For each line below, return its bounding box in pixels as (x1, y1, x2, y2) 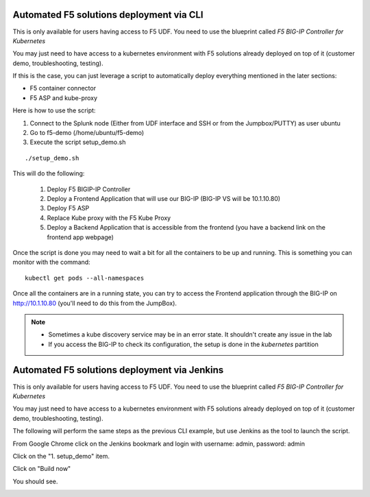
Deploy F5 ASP (47, 204, 90, 213)
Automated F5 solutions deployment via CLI (12, 9, 203, 21)
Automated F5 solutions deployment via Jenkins (12, 364, 224, 376)
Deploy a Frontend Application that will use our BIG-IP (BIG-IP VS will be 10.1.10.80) (47, 194, 281, 202)
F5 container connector (29, 84, 96, 93)
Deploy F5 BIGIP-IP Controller (47, 185, 131, 193)
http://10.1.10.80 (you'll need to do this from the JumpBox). (12, 299, 177, 307)
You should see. (12, 477, 58, 485)
